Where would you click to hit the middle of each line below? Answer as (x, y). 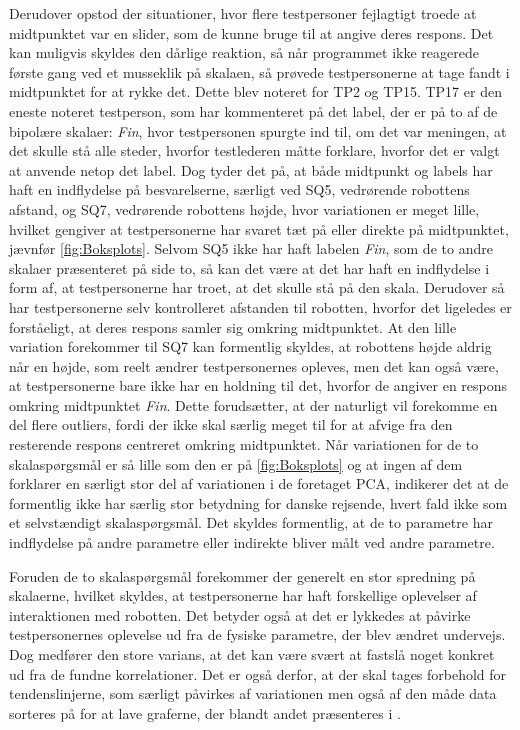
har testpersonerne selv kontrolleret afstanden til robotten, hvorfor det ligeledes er (260, 306)
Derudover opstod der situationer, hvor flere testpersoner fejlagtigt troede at (243, 13)
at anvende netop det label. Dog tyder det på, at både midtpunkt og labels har (251, 169)
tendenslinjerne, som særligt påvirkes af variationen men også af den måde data (253, 693)
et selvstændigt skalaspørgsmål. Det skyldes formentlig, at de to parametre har (251, 522)
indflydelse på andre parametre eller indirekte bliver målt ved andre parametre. (252, 542)
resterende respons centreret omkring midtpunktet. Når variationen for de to (244, 444)
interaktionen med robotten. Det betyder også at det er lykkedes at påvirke (240, 614)
